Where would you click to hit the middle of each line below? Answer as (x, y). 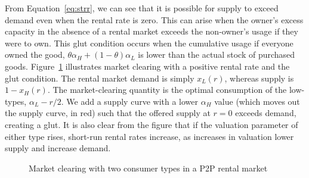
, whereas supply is (259, 78)
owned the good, (35, 54)
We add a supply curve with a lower (132, 101)
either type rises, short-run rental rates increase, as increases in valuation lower (149, 136)
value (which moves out (257, 101)
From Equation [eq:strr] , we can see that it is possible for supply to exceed (142, 8)
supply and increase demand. (58, 148)
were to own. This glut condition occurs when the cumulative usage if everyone (149, 43)
